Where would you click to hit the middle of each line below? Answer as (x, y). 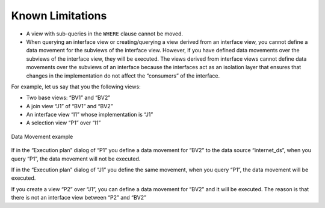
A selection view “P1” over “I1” (63, 123)
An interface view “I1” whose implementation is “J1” (90, 115)
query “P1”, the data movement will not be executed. (76, 159)
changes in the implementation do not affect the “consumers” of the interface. (123, 76)
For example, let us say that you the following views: (76, 87)
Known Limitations (59, 16)
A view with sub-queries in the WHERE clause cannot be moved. (105, 34)
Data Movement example (42, 136)
